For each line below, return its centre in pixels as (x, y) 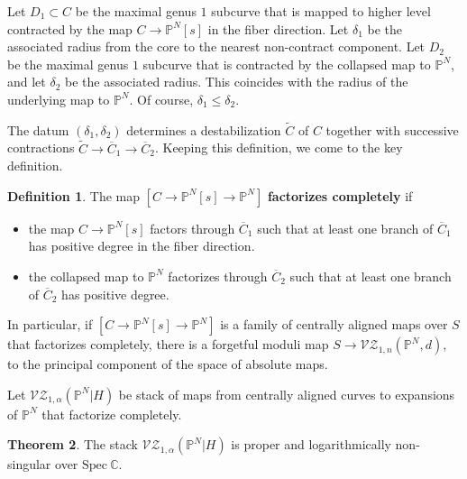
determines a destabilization (204, 129)
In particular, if (50, 324)
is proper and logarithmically (311, 444)
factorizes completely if (340, 195)
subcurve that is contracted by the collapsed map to (287, 64)
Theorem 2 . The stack (73, 444)
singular (29, 464)
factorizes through (218, 276)
